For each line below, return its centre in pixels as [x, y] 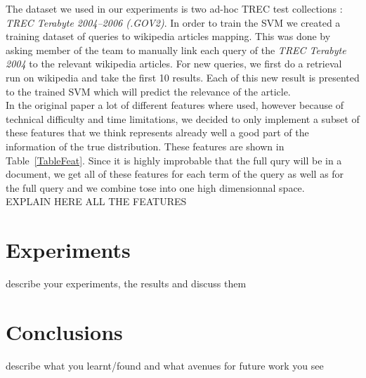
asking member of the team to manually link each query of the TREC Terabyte [176, 50]
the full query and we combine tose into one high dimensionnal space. [155, 187]
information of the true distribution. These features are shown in [145, 146]
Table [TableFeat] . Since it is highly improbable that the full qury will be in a [174, 160]
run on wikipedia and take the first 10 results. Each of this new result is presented [183, 77]
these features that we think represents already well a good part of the [157, 132]
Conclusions [64, 331]
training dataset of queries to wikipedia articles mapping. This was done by [168, 36]
